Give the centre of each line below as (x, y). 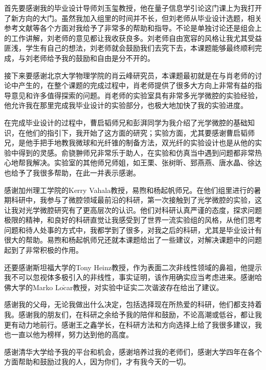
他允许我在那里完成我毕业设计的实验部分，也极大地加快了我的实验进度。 (126, 105)
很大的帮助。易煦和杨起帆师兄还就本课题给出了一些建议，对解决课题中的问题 (133, 240)
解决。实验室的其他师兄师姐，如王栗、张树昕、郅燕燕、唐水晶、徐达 (147, 162)
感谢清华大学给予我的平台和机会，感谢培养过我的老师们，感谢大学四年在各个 (133, 351)
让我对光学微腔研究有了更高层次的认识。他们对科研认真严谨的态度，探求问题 (133, 210)
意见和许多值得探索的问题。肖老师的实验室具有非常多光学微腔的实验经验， (136, 95)
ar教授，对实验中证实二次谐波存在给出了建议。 (145, 287)
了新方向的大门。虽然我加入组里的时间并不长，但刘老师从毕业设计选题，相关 (133, 18)
